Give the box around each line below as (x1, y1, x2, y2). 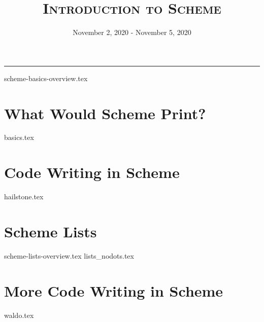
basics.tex (4, 132, 34, 142)
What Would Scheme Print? (4, 102, 206, 123)
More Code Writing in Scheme (4, 280, 223, 301)
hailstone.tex (4, 191, 44, 202)
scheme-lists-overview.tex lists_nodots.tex (4, 250, 134, 261)
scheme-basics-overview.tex (4, 73, 88, 83)
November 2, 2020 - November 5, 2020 (73, 27, 191, 38)
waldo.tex (4, 309, 34, 320)
